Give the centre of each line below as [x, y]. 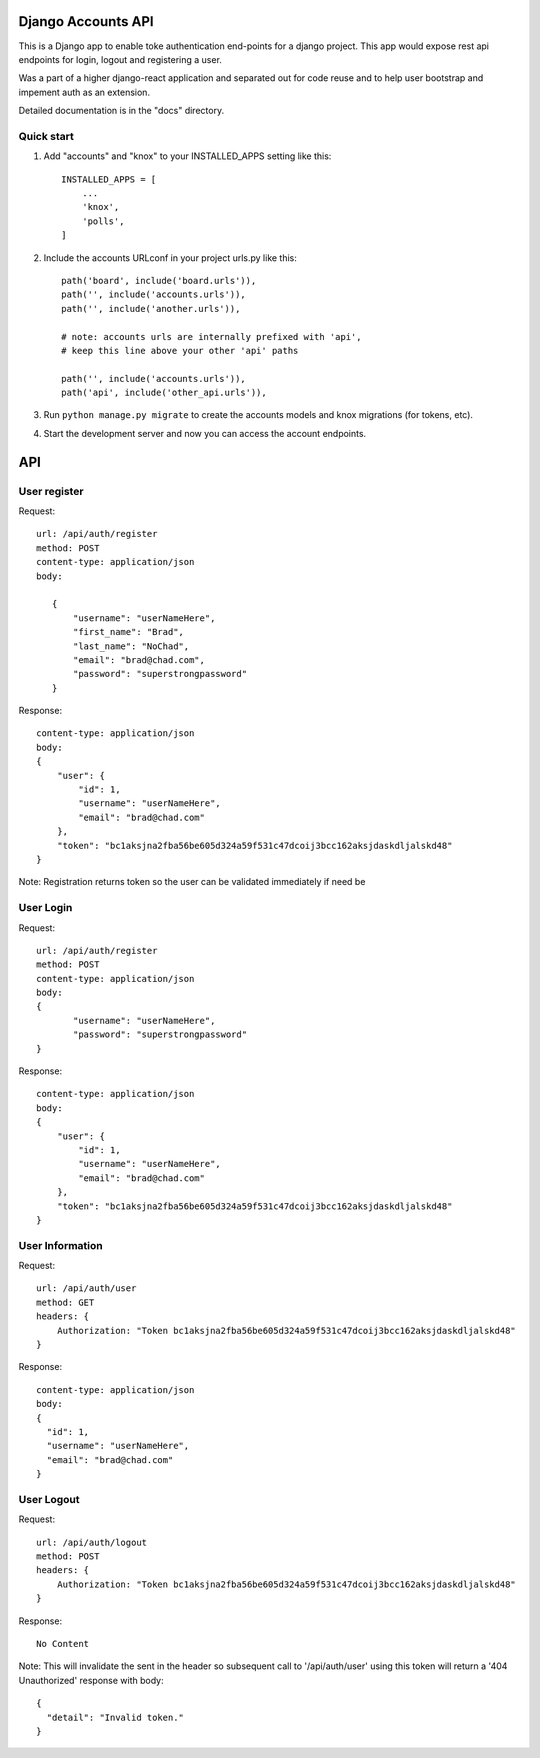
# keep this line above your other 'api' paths [180, 350]
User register [51, 491]
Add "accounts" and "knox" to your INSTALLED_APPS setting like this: [187, 156]
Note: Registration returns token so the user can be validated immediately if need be [192, 882]
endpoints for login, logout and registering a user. [120, 59]
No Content [63, 1644]
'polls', [103, 221]
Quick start [46, 136]
